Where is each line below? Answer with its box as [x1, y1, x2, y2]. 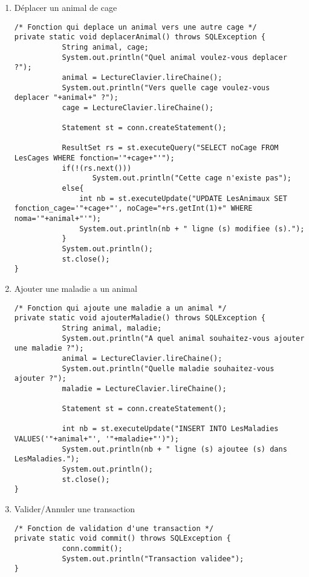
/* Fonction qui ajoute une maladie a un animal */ [14, 303, 227, 312]
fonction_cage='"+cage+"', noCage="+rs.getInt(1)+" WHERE [14, 204, 253, 213]
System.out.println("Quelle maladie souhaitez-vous [62, 364, 275, 373]
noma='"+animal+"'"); [14, 214, 101, 223]
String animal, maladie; [62, 323, 162, 332]
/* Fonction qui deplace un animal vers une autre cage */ [14, 22, 257, 31]
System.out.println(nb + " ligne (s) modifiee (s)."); [79, 224, 305, 233]
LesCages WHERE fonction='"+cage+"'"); [14, 154, 175, 163]
